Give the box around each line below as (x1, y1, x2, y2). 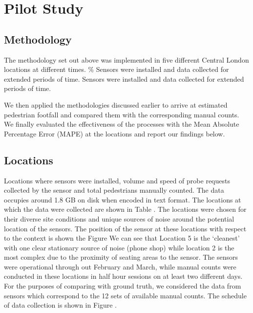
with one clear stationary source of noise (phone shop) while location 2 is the (4, 242, 234, 252)
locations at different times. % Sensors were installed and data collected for (4, 64, 229, 74)
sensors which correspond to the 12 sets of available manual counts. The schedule (4, 290, 247, 300)
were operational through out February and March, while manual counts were (4, 261, 236, 271)
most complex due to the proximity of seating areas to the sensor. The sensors (4, 252, 238, 262)
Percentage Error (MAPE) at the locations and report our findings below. (4, 128, 225, 138)
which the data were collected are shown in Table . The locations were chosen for (4, 204, 247, 214)
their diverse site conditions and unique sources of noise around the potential (4, 213, 234, 224)
